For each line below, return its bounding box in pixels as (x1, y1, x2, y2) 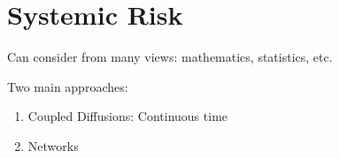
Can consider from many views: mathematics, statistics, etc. (7, 48, 333, 66)
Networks (27, 136, 79, 154)
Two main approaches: (7, 77, 128, 95)
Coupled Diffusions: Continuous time (27, 107, 228, 125)
